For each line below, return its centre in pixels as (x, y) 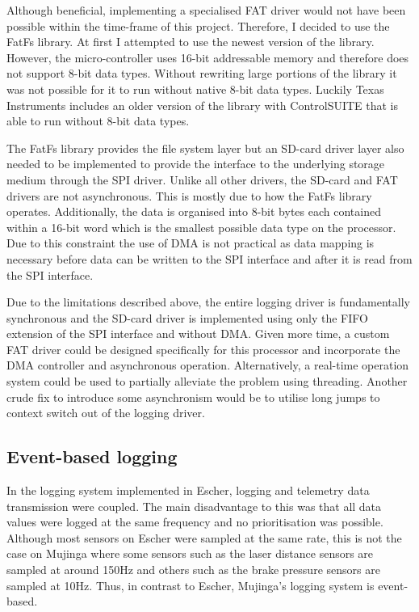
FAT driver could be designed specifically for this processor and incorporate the (203, 349)
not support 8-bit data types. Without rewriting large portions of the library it (202, 73)
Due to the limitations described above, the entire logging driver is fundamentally (208, 302)
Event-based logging (92, 456)
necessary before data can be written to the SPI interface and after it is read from (209, 258)
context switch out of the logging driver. (106, 413)
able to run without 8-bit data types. (98, 121)
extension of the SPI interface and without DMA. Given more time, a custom (198, 333)
